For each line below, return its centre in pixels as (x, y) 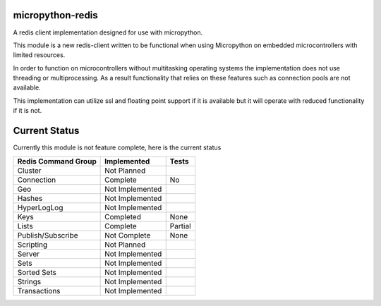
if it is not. (28, 111)
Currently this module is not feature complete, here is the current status (117, 147)
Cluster (29, 171)
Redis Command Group (57, 161)
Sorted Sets (37, 272)
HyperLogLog (40, 207)
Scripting (32, 245)
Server (29, 254)
